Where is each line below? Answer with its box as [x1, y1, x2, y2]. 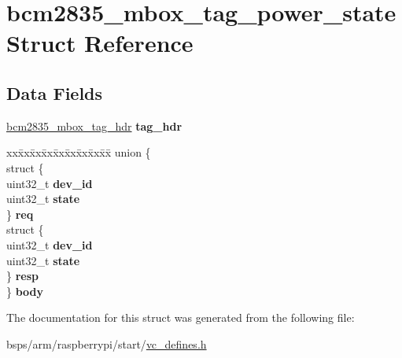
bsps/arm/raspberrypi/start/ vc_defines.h [6, 335, 207, 352]
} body [6, 282, 44, 299]
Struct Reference [6, 27, 194, 59]
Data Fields [6, 80, 103, 105]
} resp [6, 268, 39, 284]
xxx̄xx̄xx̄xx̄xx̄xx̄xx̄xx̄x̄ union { [6, 144, 151, 161]
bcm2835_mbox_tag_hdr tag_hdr [6, 117, 183, 134]
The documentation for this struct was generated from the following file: [6, 309, 355, 326]
